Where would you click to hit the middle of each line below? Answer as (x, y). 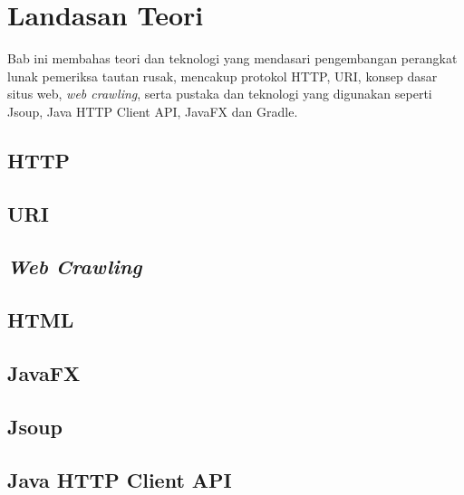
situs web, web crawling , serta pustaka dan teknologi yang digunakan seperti (220, 94)
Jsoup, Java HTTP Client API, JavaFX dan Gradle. (153, 111)
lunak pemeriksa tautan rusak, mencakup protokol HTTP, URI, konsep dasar (222, 76)
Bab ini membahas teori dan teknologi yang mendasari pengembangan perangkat (232, 58)
